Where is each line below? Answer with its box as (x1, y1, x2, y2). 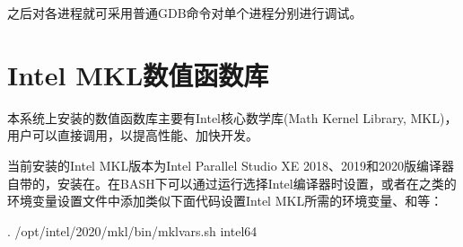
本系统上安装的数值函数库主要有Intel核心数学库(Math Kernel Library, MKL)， (7, 108, 458, 127)
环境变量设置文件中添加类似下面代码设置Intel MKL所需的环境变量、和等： (7, 191, 443, 210)
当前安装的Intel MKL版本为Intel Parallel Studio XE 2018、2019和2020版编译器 (7, 155, 455, 174)
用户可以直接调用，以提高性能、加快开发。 (7, 126, 258, 145)
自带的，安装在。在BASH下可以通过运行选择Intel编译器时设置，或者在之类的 (7, 173, 457, 192)
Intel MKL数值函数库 (7, 56, 269, 93)
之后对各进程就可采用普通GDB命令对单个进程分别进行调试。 (7, 4, 363, 22)
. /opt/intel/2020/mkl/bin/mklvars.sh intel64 (7, 221, 258, 240)
